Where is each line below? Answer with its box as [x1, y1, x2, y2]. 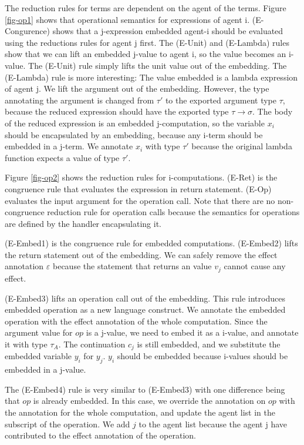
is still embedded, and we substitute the [137, 337, 281, 350]
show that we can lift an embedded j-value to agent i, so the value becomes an [5, 48, 286, 60]
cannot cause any [224, 260, 286, 272]
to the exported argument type [165, 93, 277, 106]
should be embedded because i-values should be [117, 350, 288, 362]
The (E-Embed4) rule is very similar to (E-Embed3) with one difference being [5, 383, 285, 395]
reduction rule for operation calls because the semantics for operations [47, 206, 300, 218]
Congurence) [5, 25, 50, 37]
